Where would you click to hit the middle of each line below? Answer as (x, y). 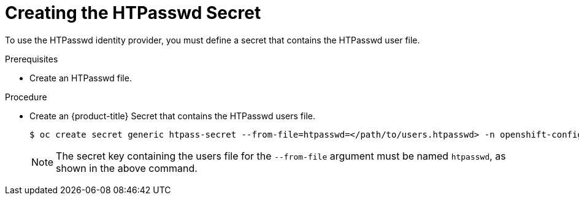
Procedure (26, 97)
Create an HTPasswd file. (81, 78)
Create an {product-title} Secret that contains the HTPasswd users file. (172, 116)
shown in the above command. (127, 168)
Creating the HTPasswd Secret (133, 13)
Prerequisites (32, 59)
